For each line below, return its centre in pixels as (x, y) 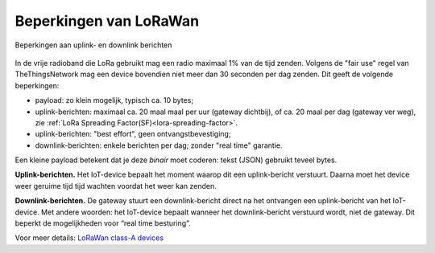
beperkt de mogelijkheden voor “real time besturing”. (103, 223)
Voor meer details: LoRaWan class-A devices (89, 238)
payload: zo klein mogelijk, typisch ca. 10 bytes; (114, 100)
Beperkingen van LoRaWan (107, 21)
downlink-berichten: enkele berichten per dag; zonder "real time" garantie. (159, 145)
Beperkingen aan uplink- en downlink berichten (93, 45)
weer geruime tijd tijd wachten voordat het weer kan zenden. (116, 186)
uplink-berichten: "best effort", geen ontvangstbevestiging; (133, 134)
